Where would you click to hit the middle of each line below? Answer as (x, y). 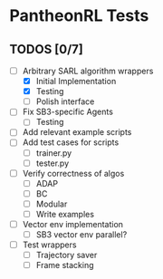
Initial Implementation (76, 82)
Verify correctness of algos (73, 173)
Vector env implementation (73, 224)
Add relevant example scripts (77, 132)
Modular (52, 204)
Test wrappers (49, 245)
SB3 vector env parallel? (81, 235)
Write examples (65, 214)
